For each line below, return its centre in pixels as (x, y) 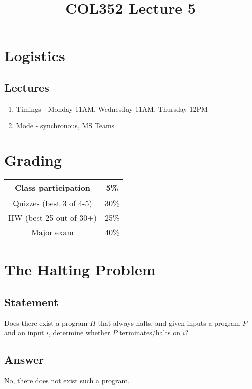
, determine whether (79, 332)
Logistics (35, 56)
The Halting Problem (80, 270)
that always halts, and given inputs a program (169, 322)
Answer (24, 360)
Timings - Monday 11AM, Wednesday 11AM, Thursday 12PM (112, 108)
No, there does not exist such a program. (67, 381)
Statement (31, 301)
